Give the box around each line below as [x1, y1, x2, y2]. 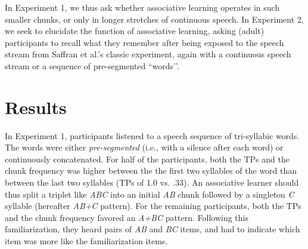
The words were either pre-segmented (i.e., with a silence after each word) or [5, 141, 284, 153]
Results [5, 94, 67, 119]
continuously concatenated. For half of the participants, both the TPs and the [5, 152, 290, 165]
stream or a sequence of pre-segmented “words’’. [5, 59, 179, 72]
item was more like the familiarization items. [5, 235, 168, 247]
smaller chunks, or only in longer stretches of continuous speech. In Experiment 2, [5, 13, 304, 25]
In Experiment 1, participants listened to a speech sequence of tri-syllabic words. [5, 129, 300, 142]
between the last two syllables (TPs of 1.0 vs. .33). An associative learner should [5, 176, 299, 189]
